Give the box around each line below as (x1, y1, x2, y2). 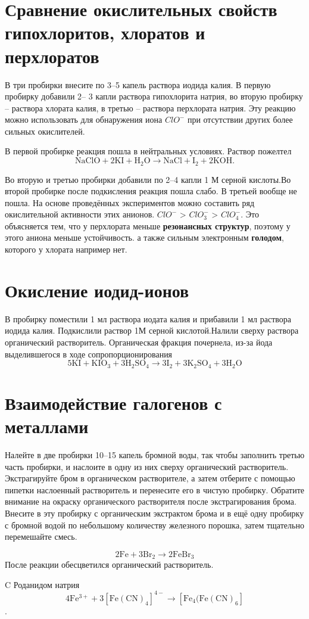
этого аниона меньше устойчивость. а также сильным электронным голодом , (5, 231, 284, 244)
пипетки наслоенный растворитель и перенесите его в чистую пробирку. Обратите (5, 483, 304, 496)
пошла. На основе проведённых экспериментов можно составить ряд (5, 196, 255, 209)
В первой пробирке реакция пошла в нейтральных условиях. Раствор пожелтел (5, 145, 292, 157)
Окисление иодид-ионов (5, 278, 189, 302)
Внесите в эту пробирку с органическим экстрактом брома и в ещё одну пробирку (5, 506, 304, 519)
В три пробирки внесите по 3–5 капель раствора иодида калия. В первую (5, 78, 271, 91)
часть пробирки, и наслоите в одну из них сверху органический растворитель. (5, 460, 289, 472)
